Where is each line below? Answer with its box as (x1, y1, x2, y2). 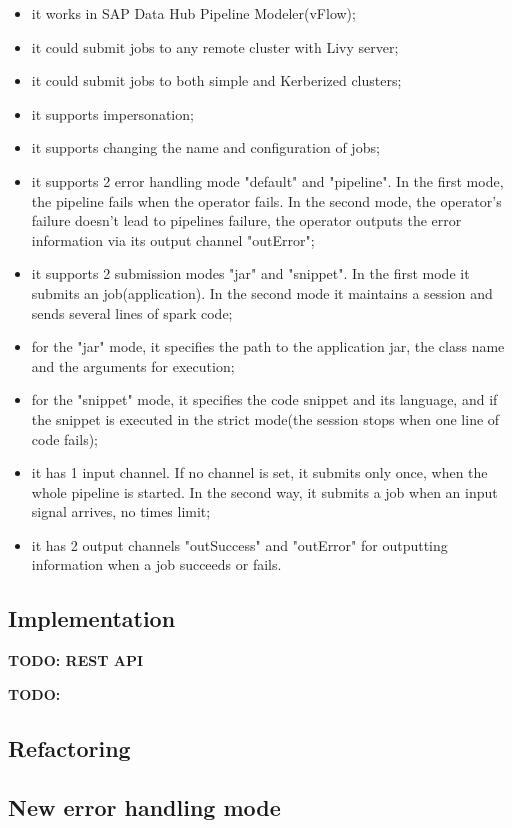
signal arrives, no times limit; (31, 501, 211, 522)
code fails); (31, 428, 98, 449)
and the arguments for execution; (31, 355, 235, 376)
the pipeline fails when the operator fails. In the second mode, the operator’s (31, 190, 502, 211)
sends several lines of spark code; (31, 302, 233, 323)
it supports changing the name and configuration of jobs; (31, 137, 380, 158)
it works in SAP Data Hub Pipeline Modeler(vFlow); (31, 3, 356, 23)
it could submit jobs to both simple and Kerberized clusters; (31, 70, 402, 91)
